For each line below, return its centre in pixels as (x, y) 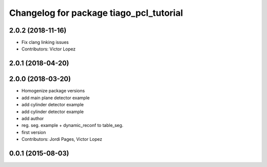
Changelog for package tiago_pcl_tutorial (96, 13)
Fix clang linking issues (45, 42)
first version (34, 132)
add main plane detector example (56, 98)
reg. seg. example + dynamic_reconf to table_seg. (72, 125)
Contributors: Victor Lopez (49, 49)
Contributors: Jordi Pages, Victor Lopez (62, 139)
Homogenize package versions (53, 91)
